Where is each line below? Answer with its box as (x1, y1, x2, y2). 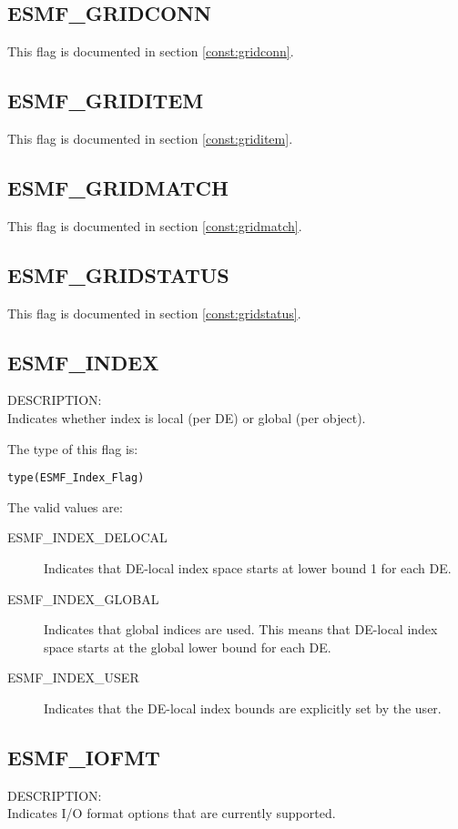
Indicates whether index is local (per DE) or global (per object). (7, 408, 366, 427)
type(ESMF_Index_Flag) (7, 471, 145, 485)
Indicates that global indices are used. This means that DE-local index (44, 620, 438, 639)
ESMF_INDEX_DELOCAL (7, 528, 168, 547)
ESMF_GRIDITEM (7, 86, 204, 115)
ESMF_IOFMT (7, 743, 160, 771)
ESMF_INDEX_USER (7, 668, 139, 687)
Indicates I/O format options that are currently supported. (7, 804, 336, 823)
